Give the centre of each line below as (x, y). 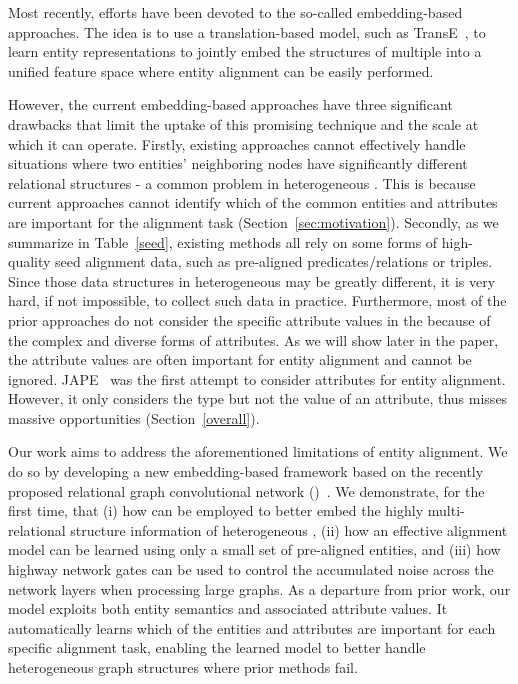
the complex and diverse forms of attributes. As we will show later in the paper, (253, 339)
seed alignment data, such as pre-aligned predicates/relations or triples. (274, 261)
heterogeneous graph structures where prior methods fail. (183, 667)
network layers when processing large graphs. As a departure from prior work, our (259, 588)
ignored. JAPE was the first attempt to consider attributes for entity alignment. (257, 378)
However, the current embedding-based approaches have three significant (230, 104)
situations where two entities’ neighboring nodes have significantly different (238, 163)
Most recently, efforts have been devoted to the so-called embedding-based (235, 12)
